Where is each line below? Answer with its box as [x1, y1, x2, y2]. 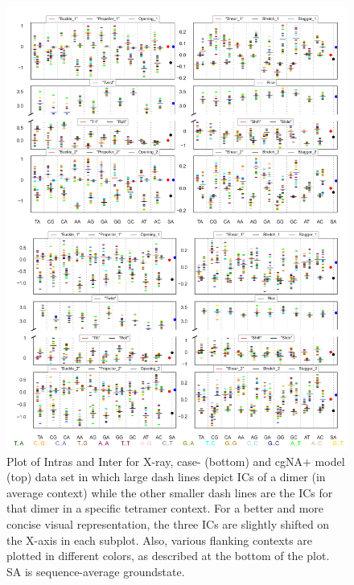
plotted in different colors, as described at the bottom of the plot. [6, 547, 330, 564]
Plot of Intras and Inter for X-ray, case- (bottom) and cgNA [6, 452, 303, 469]
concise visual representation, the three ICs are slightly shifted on [6, 515, 330, 532]
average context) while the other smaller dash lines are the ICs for [6, 484, 333, 501]
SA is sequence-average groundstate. [6, 562, 185, 579]
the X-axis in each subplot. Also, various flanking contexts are [6, 531, 313, 548]
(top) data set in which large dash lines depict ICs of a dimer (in [6, 468, 326, 485]
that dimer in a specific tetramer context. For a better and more [6, 500, 324, 517]
